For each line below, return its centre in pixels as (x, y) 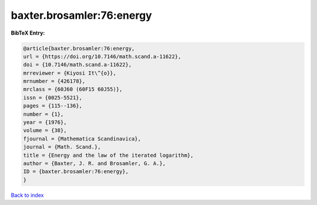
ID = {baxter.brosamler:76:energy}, (76, 172)
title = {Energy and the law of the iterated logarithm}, (108, 155)
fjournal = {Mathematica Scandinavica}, (82, 139)
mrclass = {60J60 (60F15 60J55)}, (73, 89)
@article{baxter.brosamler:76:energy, (79, 48)
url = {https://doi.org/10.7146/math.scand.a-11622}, (102, 56)
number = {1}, (43, 114)
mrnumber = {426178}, (54, 81)
